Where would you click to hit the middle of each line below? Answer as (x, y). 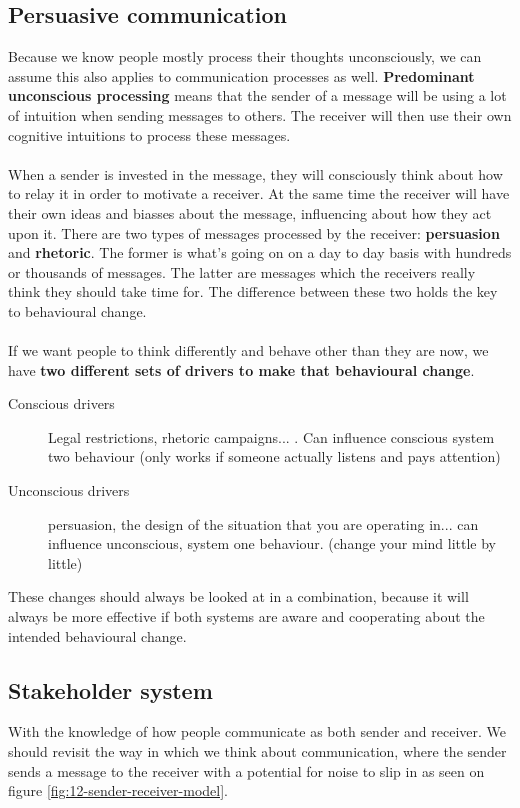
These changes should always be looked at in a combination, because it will (238, 596)
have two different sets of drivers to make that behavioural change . (241, 369)
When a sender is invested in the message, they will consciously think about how (255, 173)
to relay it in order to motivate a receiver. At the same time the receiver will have (259, 193)
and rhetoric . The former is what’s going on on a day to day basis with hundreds (260, 252)
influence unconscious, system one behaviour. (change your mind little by (272, 543)
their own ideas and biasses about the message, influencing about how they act (250, 212)
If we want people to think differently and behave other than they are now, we (248, 350)
